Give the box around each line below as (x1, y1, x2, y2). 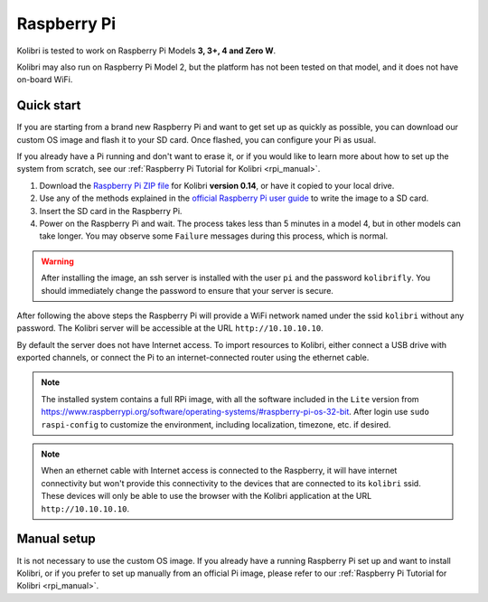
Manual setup (16, 531, 97, 547)
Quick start (16, 98, 81, 113)
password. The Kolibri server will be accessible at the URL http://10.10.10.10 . (16, 323, 324, 334)
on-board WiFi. (16, 74, 73, 85)
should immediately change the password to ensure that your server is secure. (41, 285, 334, 296)
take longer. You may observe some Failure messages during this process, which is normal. (39, 230, 389, 241)
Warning (41, 256, 74, 267)
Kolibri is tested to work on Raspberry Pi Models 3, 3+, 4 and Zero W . (16, 45, 276, 56)
